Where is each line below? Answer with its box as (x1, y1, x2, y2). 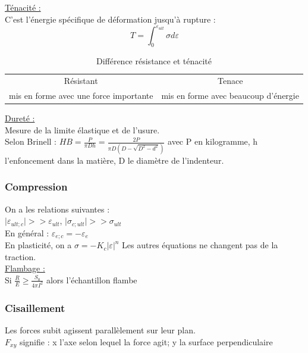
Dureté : (5, 112, 35, 124)
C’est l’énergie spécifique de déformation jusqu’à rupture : (5, 13, 216, 25)
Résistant (64, 74, 98, 87)
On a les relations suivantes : (5, 202, 110, 215)
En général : (5, 226, 49, 239)
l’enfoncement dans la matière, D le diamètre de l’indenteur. (5, 154, 224, 166)
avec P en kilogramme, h (168, 135, 258, 148)
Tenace (218, 74, 243, 87)
